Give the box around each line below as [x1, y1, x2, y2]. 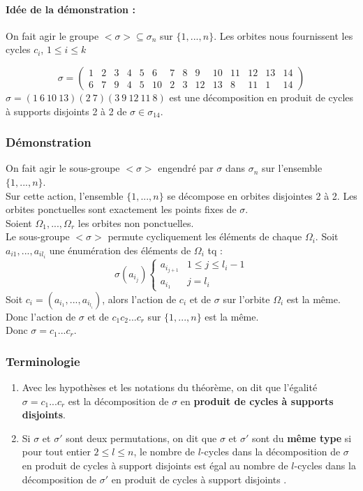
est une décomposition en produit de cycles [169, 89, 354, 104]
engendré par [158, 161, 214, 175]
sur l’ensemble [262, 161, 323, 175]
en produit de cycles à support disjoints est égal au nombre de [22, 457, 288, 472]
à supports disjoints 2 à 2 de [6, 103, 127, 118]
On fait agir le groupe [6, 28, 99, 43]
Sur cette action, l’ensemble [6, 188, 124, 203]
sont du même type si [251, 430, 352, 445]
